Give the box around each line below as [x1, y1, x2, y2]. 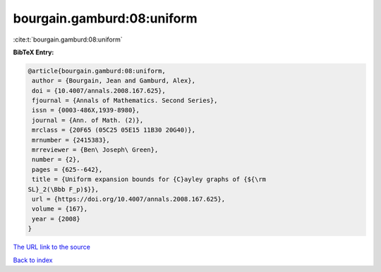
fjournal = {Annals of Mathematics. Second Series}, [32, 97, 218, 105]
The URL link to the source [13, 243, 91, 252]
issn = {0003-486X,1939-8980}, [32, 106, 140, 114]
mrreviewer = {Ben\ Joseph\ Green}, [32, 146, 159, 154]
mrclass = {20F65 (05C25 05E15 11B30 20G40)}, [32, 126, 195, 134]
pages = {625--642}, [32, 166, 103, 173]
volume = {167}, [32, 205, 88, 213]
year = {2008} [32, 215, 80, 223]
